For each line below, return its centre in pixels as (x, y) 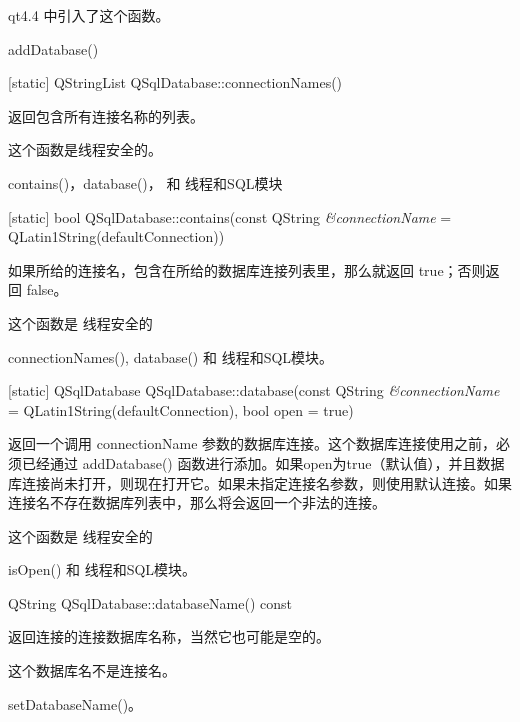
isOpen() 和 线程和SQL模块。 (102, 569)
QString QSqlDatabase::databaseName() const (150, 602)
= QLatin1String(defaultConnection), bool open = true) (181, 409)
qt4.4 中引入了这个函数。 (89, 15)
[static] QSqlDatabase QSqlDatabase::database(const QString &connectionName (254, 390)
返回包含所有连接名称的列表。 (106, 115)
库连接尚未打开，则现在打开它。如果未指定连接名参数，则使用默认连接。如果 (260, 482)
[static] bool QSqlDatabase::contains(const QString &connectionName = (230, 216)
